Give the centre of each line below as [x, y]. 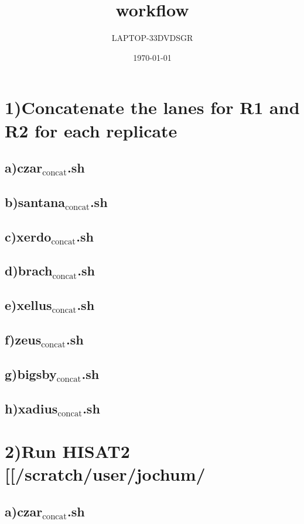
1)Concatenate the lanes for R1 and [152, 107]
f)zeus [23, 339]
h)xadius [31, 408]
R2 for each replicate [91, 130]
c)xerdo [28, 236]
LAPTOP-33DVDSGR [152, 38]
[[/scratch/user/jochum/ [105, 474]
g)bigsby [31, 373]
